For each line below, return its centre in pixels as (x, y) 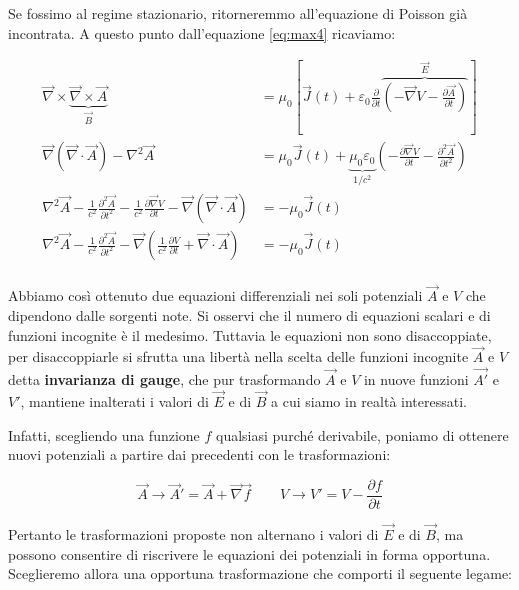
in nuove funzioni (416, 379)
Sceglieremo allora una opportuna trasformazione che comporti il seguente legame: (260, 573)
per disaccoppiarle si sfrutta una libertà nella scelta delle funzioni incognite (238, 356)
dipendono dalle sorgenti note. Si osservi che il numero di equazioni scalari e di (249, 314)
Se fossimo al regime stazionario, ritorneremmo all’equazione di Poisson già (238, 13)
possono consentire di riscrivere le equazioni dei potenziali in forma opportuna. (249, 553)
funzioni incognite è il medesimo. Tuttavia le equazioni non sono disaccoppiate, (250, 334)
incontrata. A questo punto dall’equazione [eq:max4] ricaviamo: (202, 32)
